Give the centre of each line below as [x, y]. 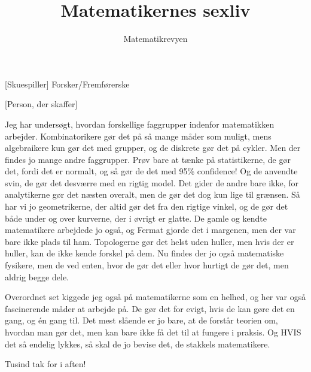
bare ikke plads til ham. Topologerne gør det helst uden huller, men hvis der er [150, 241]
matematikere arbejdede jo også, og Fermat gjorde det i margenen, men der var [150, 230]
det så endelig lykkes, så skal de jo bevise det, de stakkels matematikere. [138, 344]
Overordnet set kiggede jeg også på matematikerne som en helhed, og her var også [155, 297]
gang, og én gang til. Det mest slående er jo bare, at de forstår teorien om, [141, 320]
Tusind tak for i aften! [45, 364]
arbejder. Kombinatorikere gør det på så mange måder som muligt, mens [138, 136]
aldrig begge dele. [37, 276]
